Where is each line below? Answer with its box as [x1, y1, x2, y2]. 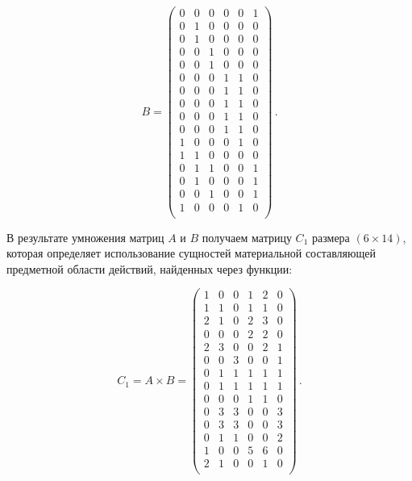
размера [311, 228, 350, 245]
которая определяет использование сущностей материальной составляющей [6, 245, 376, 261]
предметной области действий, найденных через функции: [6, 260, 293, 277]
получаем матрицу [202, 228, 292, 245]
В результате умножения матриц [6, 228, 164, 245]
